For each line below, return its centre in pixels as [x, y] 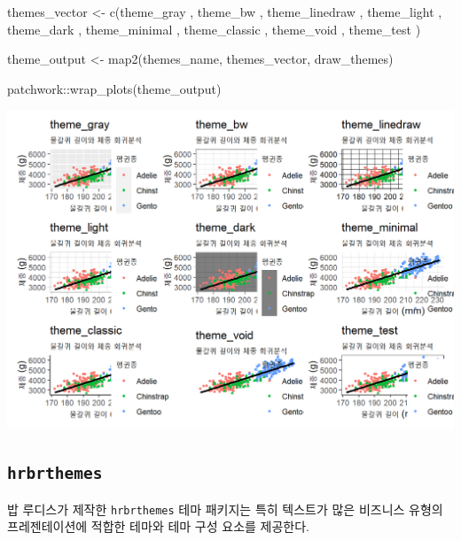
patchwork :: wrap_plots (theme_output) [114, 88]
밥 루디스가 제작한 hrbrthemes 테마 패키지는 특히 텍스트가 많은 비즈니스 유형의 [225, 509]
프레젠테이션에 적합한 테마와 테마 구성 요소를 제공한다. [158, 526]
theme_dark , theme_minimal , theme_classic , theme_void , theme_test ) [214, 29]
